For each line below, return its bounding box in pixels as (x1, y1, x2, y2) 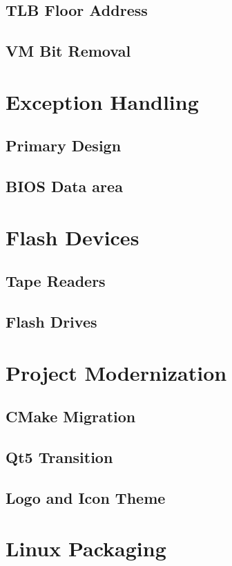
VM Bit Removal (6, 40, 131, 62)
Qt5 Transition (6, 446, 113, 467)
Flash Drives (6, 311, 97, 332)
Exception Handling (6, 87, 199, 115)
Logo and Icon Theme (6, 487, 166, 508)
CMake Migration (6, 406, 136, 427)
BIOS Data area (6, 176, 123, 197)
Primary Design (6, 135, 122, 156)
